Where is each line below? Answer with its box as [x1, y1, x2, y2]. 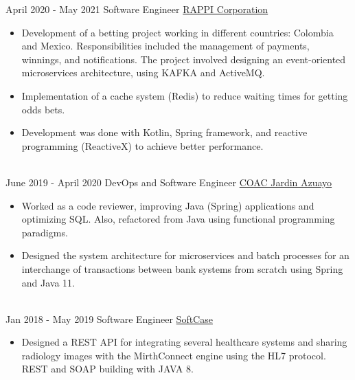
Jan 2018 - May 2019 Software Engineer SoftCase [5, 311, 213, 326]
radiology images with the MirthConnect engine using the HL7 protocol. [21, 348, 326, 362]
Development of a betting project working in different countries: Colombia [21, 25, 334, 39]
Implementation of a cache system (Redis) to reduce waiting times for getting [21, 88, 348, 102]
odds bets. [21, 102, 65, 116]
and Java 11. [21, 275, 75, 289]
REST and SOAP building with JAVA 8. [21, 361, 194, 376]
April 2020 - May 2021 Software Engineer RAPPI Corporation [5, 2, 268, 16]
